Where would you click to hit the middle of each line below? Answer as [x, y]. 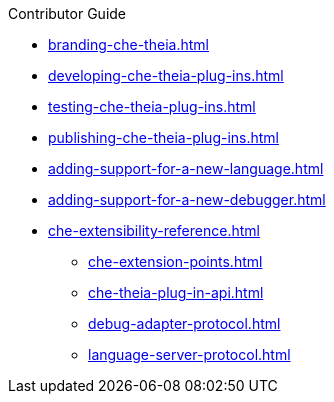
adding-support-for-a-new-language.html [186, 168]
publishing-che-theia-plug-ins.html [164, 137]
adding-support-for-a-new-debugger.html [187, 199]
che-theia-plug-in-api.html [176, 292]
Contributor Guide [67, 13]
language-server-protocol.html [189, 354]
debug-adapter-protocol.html [184, 323]
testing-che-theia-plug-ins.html [152, 106]
